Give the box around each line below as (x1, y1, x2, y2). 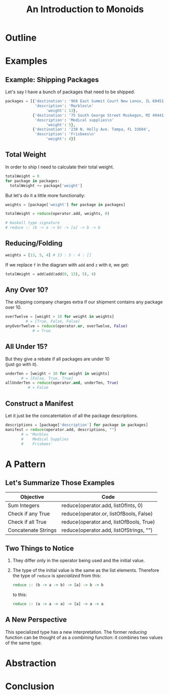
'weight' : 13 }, (46, 108, 78, 113)
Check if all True (8, 519, 47, 526)
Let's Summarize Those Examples (5, 478, 115, 487)
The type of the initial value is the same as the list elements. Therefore (12, 567, 159, 573)
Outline (5, 32, 37, 44)
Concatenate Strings (8, 527, 57, 534)
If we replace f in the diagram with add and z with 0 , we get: (5, 262, 130, 268)
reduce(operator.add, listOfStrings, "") (61, 527, 153, 534)
